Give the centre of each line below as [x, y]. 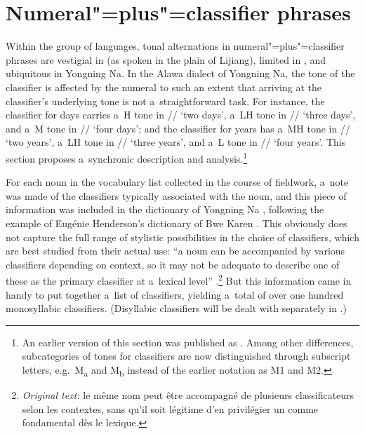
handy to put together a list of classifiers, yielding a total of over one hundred [175, 294]
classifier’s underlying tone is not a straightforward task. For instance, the [165, 101]
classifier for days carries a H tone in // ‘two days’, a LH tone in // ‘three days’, [181, 115]
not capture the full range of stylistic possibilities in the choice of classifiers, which [182, 237]
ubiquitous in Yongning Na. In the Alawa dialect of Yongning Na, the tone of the [180, 73]
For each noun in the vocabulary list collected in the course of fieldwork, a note [177, 182]
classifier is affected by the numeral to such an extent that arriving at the [164, 87]
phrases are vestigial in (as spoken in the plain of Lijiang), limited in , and [166, 59]
